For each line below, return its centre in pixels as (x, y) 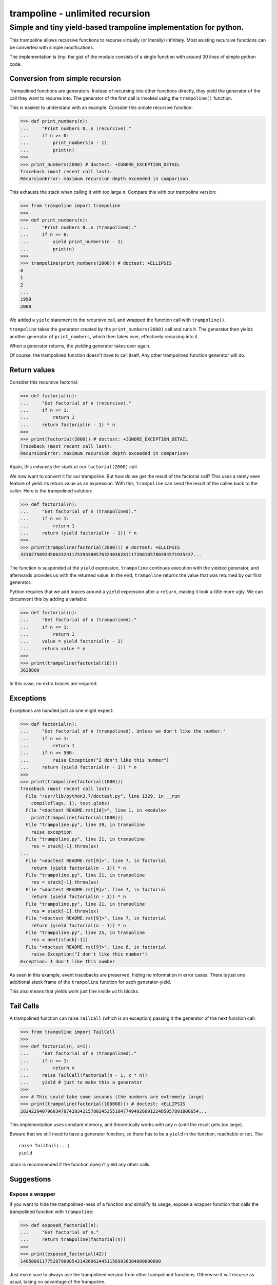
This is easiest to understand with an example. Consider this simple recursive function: (101, 107)
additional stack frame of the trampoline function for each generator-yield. (90, 982)
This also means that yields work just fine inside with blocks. (74, 992)
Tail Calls (24, 1006)
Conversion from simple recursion (65, 79)
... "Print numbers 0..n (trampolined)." (78, 227)
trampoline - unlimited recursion (80, 13)
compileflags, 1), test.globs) (70, 803)
